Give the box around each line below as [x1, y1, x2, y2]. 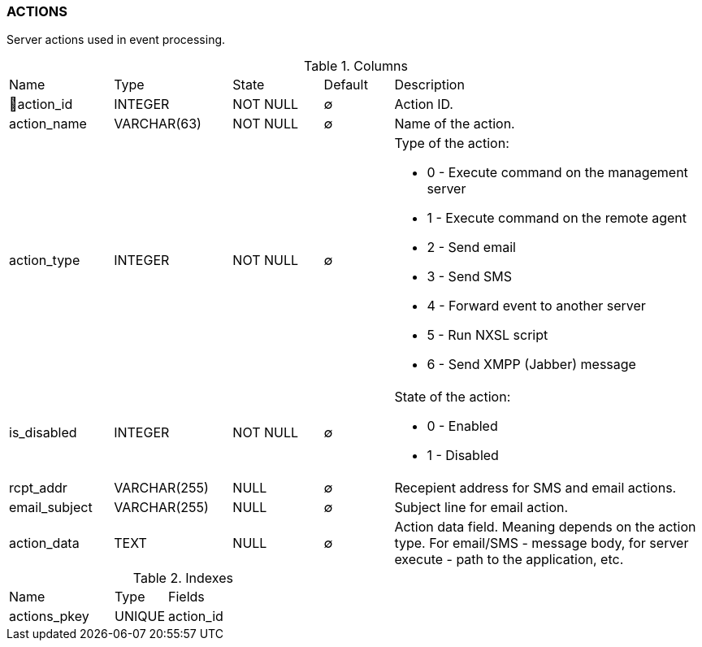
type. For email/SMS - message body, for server [394, 535, 689, 552]
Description [394, 76, 465, 93]
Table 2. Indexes [132, 570, 233, 587]
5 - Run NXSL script [427, 327, 548, 344]
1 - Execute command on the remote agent [427, 210, 687, 227]
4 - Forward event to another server [427, 297, 646, 315]
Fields [168, 588, 205, 606]
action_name [9, 115, 87, 132]
